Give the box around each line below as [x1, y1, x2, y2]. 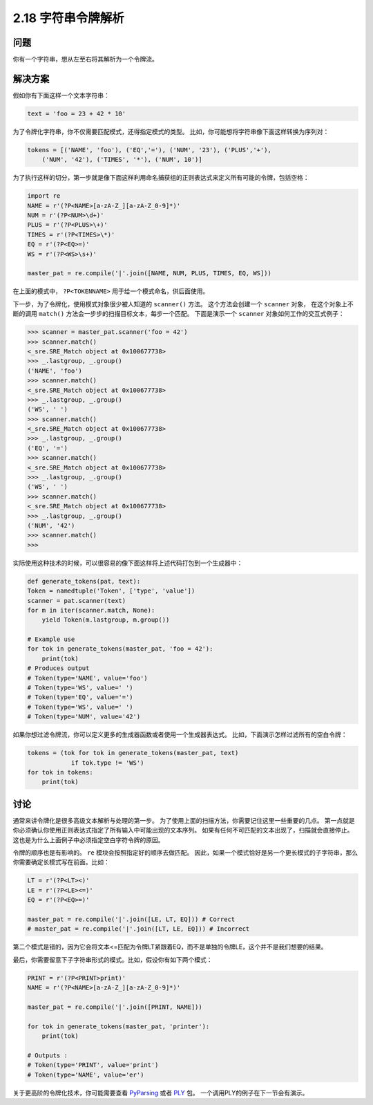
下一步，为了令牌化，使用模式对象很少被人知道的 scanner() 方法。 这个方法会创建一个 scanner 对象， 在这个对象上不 [12, 299, 354, 308]
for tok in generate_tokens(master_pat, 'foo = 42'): [27, 645, 213, 653]
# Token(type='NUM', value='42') [27, 713, 141, 721]
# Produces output [27, 665, 90, 672]
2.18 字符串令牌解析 [12, 10, 124, 26]
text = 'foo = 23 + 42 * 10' [27, 109, 126, 118]
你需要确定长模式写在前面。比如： [12, 858, 110, 866]
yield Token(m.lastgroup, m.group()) [41, 616, 170, 624]
